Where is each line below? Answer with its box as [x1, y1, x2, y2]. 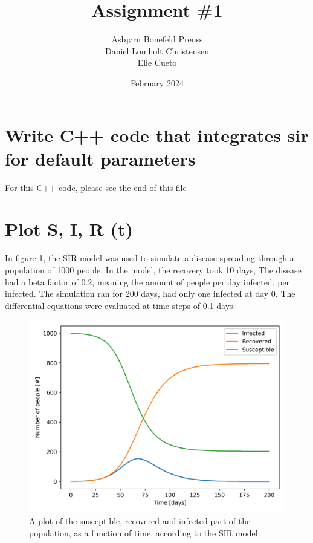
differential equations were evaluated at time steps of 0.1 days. [5, 299, 236, 311]
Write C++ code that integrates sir [5, 122, 309, 147]
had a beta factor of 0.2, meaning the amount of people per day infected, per [5, 275, 290, 288]
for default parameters [5, 146, 196, 171]
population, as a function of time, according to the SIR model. [29, 526, 260, 539]
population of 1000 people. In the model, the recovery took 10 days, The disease [5, 263, 302, 276]
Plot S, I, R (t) [5, 216, 134, 241]
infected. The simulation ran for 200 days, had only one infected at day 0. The [5, 287, 295, 300]
